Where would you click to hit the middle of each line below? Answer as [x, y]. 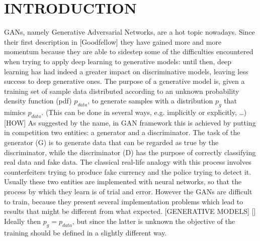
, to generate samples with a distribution [150, 101]
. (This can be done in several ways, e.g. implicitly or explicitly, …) [144, 112]
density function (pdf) [38, 101]
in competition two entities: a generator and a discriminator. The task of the [122, 132]
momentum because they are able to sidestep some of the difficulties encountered [129, 51]
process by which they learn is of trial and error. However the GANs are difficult [128, 192]
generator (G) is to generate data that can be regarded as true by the [111, 142]
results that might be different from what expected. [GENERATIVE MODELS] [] [130, 211]
